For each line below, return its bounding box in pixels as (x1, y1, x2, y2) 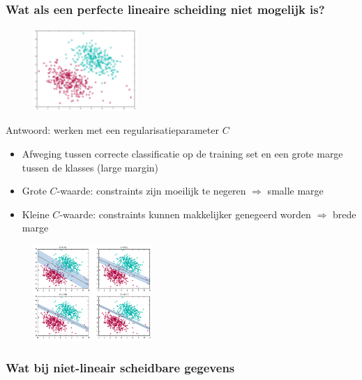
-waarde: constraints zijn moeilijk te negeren (56, 183, 246, 198)
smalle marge (267, 183, 324, 198)
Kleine (22, 206, 50, 221)
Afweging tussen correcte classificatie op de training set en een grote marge (22, 146, 343, 161)
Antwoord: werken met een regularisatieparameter (6, 123, 219, 137)
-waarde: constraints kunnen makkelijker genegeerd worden (59, 206, 311, 221)
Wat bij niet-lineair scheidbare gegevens (6, 358, 235, 376)
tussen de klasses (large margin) (22, 160, 159, 174)
